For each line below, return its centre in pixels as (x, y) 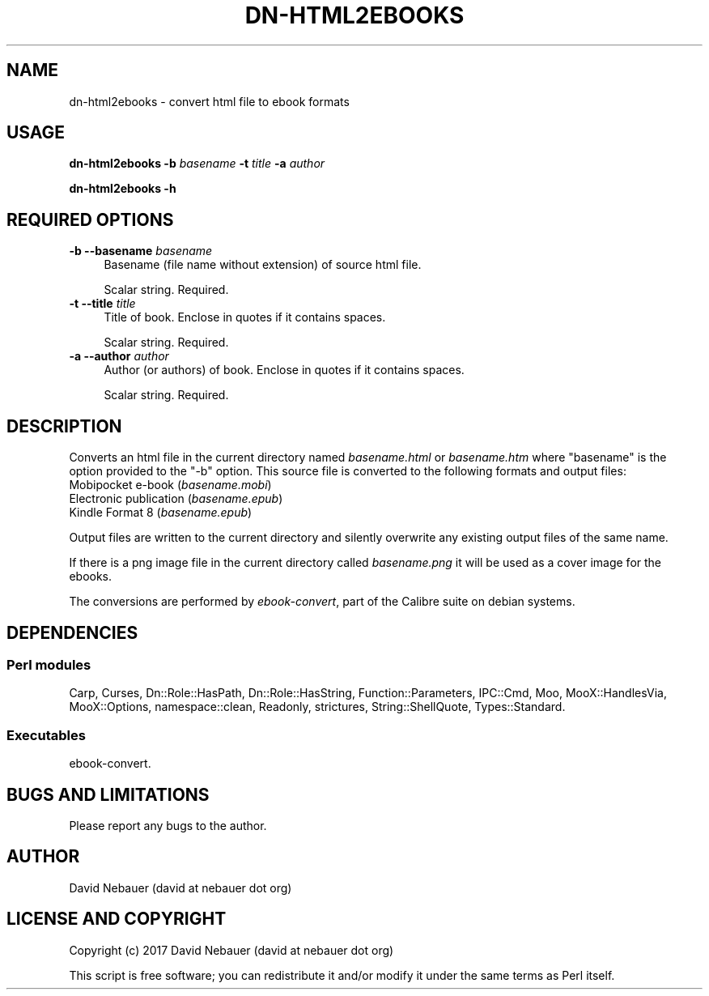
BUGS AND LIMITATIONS (108, 794)
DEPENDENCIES (72, 632)
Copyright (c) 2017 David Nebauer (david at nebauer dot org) (231, 950)
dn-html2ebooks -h (123, 189)
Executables (46, 735)
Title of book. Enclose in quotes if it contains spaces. (245, 317)
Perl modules (49, 664)
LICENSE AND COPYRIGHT (117, 919)
